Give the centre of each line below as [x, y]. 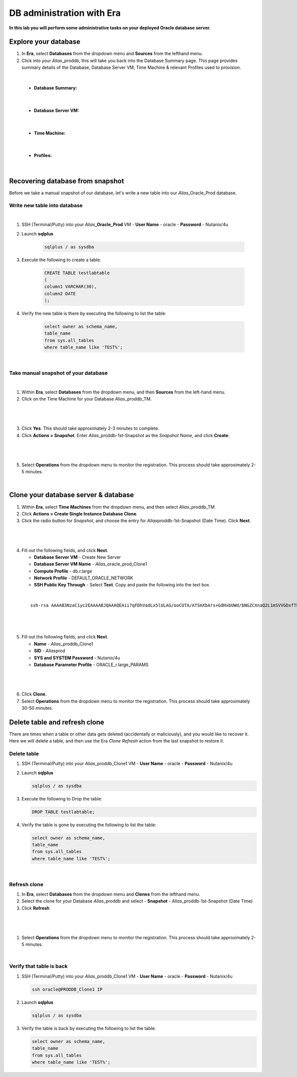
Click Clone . [34, 694]
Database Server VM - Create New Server [77, 557]
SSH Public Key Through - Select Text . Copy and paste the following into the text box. [122, 585]
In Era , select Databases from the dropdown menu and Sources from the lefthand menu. [112, 54]
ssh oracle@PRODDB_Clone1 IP [67, 989]
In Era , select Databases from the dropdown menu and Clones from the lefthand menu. [111, 894]
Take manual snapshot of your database [58, 373]
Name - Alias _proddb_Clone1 [64, 644]
